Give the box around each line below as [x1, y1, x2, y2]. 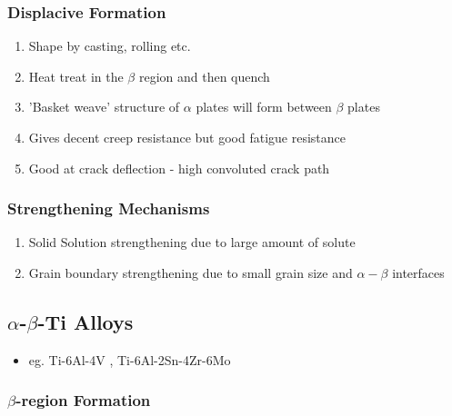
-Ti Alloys [37, 307, 134, 335]
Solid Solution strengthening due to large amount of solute [28, 233, 356, 252]
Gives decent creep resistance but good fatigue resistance [28, 128, 347, 146]
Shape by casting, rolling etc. [28, 36, 191, 55]
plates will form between [196, 97, 332, 116]
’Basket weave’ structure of [28, 97, 180, 116]
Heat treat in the [28, 66, 124, 85]
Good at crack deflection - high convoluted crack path [28, 158, 330, 177]
